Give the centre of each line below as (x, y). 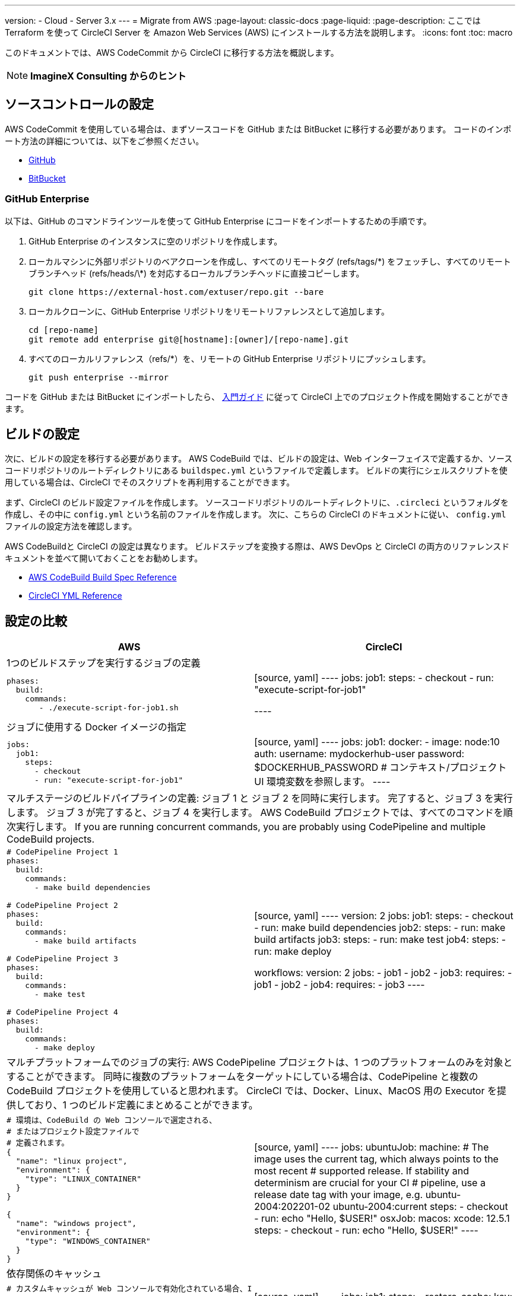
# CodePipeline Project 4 (62, 1012)
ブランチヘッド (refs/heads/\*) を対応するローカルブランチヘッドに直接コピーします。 (196, 273)
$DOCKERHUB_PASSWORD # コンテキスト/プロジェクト (381, 768)
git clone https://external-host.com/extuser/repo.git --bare (176, 292)
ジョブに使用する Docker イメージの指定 (96, 727)
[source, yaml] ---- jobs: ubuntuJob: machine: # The (372, 1147)
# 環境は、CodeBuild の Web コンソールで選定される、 (112, 1120)
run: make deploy (293, 951)
